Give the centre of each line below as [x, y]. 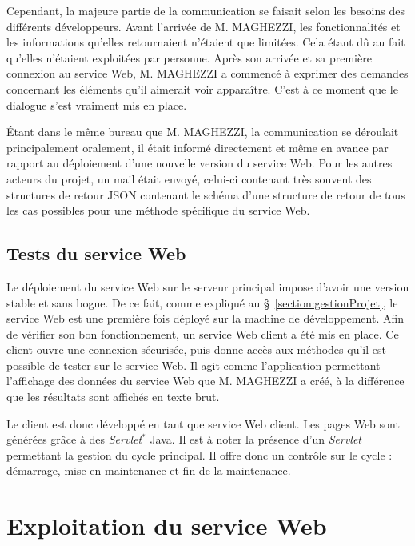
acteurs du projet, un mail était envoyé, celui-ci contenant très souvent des [189, 178]
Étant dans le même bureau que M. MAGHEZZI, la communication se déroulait [203, 132]
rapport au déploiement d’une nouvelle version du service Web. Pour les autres [200, 163]
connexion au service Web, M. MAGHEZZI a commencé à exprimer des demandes [207, 73]
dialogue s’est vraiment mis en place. [97, 104]
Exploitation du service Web [167, 526]
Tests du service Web [96, 253]
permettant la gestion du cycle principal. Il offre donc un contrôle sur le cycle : [200, 454]
